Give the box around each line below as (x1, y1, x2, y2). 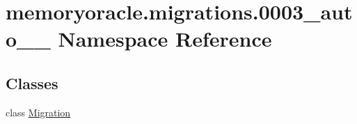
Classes (6, 72, 58, 93)
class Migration (6, 104, 71, 119)
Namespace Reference (58, 24, 272, 53)
